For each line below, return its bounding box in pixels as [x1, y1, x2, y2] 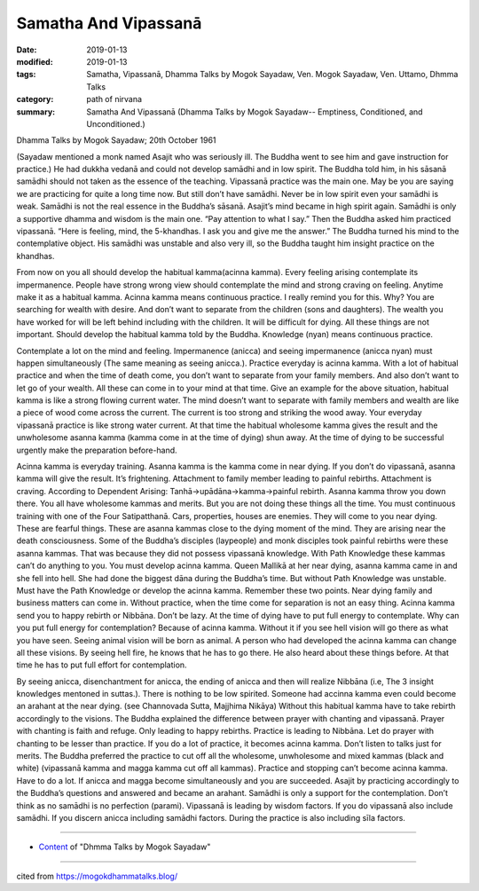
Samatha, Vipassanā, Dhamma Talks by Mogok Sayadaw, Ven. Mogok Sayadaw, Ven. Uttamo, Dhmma [86, 69, 459, 80]
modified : [16, 56, 53, 67]
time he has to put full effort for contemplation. [16, 659, 187, 670]
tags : [16, 69, 36, 80]
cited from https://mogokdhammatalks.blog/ [16, 871, 177, 881]
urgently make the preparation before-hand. [16, 445, 177, 455]
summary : [16, 106, 56, 117]
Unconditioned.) [86, 118, 145, 129]
